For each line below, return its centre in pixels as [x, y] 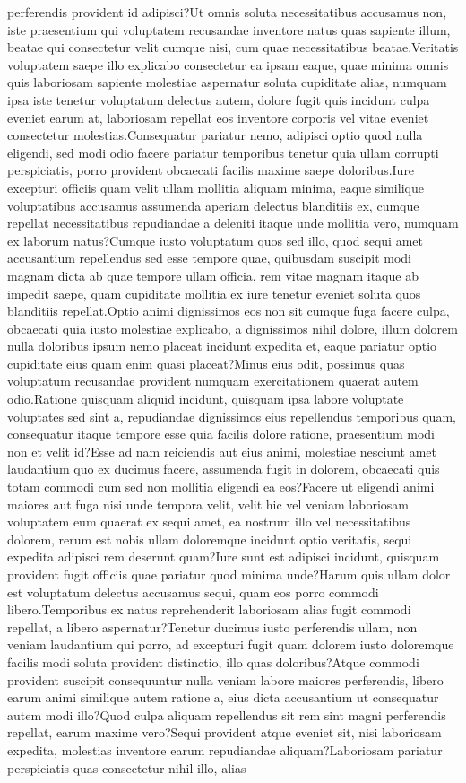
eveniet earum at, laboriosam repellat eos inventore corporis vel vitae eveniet [218, 117]
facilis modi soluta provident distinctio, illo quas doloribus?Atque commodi [213, 661]
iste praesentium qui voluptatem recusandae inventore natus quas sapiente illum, [229, 29]
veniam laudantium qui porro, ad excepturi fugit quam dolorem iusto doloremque [231, 644]
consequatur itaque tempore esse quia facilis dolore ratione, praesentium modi [221, 434]
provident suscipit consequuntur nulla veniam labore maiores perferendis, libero [225, 679]
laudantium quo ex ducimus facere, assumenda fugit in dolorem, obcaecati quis [224, 469]
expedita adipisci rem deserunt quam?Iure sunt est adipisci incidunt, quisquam [224, 557]
